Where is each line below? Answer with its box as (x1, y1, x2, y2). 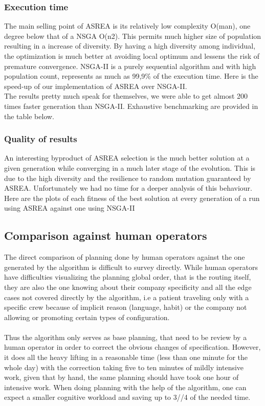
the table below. (4, 110, 54, 121)
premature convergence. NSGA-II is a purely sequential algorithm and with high (4, 60, 256, 71)
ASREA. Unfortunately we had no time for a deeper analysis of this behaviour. (4, 183, 252, 193)
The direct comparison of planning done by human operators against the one (4, 252, 245, 262)
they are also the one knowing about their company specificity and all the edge (4, 281, 252, 292)
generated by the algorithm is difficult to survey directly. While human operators (4, 261, 258, 272)
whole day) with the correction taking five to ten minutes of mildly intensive (4, 362, 244, 372)
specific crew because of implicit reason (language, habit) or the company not (4, 302, 247, 312)
